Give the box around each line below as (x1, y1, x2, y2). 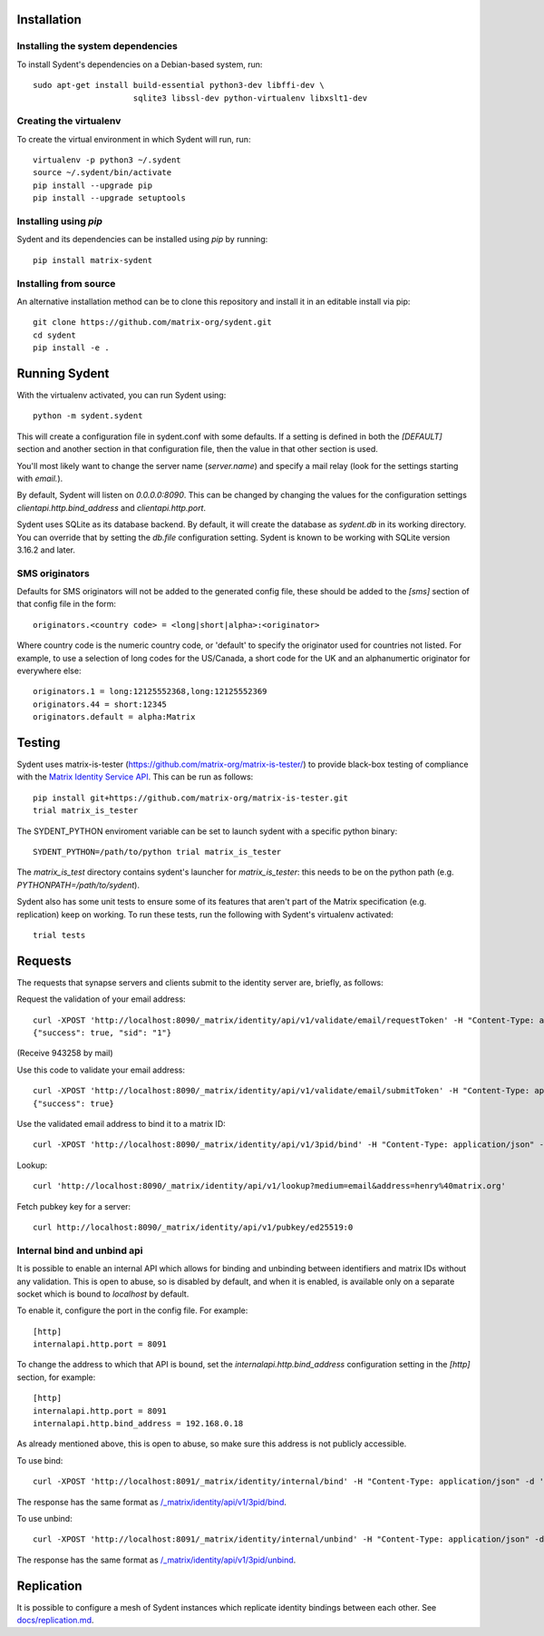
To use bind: (16, 1455, 63, 1465)
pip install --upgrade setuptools (33, 193, 186, 203)
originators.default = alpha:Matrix (33, 712, 196, 722)
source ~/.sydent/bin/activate (33, 168, 172, 178)
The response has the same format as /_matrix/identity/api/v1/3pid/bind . (16, 1496, 287, 1507)
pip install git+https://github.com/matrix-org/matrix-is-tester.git (33, 792, 349, 803)
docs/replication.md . (16, 1615, 94, 1626)
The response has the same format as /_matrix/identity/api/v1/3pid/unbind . (16, 1554, 296, 1565)
